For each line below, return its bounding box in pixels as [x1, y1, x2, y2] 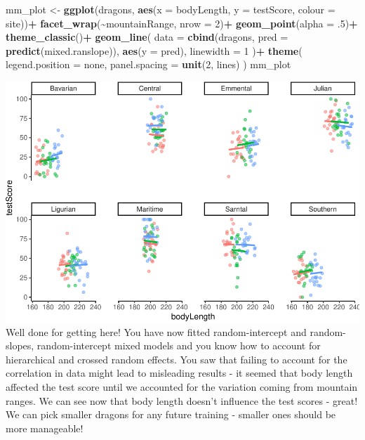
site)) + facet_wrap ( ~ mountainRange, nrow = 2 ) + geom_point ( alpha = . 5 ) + [6, 15, 358, 30]
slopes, [6, 338, 34, 353]
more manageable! [6, 420, 84, 435]
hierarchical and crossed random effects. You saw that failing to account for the [6, 351, 347, 366]
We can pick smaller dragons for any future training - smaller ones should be [6, 407, 336, 422]
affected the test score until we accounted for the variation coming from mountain [6, 380, 358, 394]
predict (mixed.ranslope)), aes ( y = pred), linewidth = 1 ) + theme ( [6, 43, 303, 58]
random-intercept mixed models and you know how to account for [36, 338, 321, 353]
